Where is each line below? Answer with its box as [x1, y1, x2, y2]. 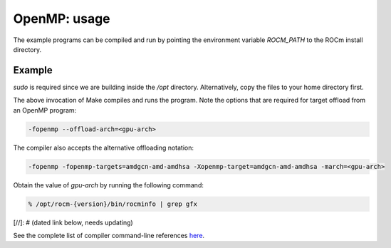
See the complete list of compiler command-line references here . [13, 231, 205, 239]
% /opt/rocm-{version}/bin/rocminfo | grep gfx [28, 200, 197, 208]
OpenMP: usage [13, 11, 110, 26]
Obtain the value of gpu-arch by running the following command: [13, 180, 204, 189]
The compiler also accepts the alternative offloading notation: [13, 143, 194, 152]
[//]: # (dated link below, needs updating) [13, 218, 133, 227]
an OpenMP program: [13, 105, 77, 114]
